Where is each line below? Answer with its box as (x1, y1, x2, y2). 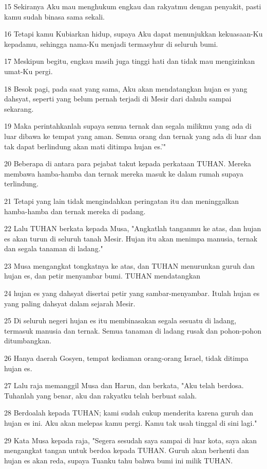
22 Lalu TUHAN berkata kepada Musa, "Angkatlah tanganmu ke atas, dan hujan (4, 223, 261, 234)
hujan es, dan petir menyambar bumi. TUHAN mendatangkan (4, 270, 201, 281)
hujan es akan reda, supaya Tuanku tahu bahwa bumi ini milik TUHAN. (4, 455, 233, 465)
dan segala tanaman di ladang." (4, 243, 103, 254)
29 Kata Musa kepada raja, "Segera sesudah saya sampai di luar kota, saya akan (4, 435, 257, 445)
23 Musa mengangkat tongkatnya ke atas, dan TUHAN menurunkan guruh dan (4, 260, 255, 271)
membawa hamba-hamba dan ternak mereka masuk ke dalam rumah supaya (4, 168, 243, 179)
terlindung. (4, 178, 39, 189)
